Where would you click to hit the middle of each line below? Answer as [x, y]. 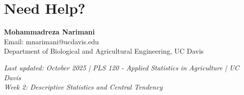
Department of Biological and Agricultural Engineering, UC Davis [104, 51]
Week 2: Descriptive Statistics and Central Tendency [83, 87]
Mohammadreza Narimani [50, 32]
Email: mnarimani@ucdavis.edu [52, 41]
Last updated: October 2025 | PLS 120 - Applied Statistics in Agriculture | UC [122, 67]
